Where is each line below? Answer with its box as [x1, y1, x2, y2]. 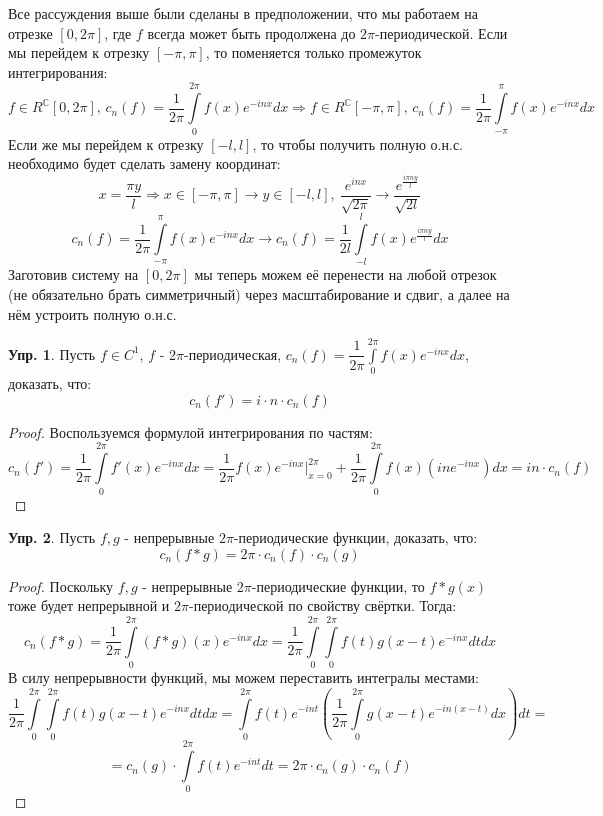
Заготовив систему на [8, 264, 139, 285]
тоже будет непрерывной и [8, 595, 170, 616]
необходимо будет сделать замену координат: [8, 153, 281, 174]
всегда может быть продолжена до [147, 22, 356, 43]
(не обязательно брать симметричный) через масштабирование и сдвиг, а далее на [8, 283, 510, 304]
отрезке [8, 22, 53, 43]
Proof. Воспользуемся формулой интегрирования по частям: [8, 421, 373, 442]
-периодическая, [184, 343, 282, 364]
